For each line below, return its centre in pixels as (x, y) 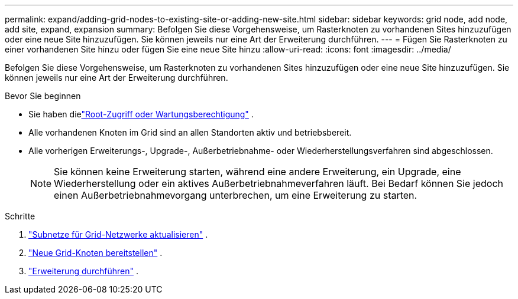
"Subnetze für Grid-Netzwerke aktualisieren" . (118, 234)
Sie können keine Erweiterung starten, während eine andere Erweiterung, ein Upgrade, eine (258, 172)
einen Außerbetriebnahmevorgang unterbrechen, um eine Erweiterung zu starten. (236, 195)
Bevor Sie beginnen (43, 96)
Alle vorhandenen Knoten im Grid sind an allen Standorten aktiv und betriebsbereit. (190, 132)
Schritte (20, 216)
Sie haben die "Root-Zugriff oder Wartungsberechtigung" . (141, 114)
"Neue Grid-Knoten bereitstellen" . (95, 253)
